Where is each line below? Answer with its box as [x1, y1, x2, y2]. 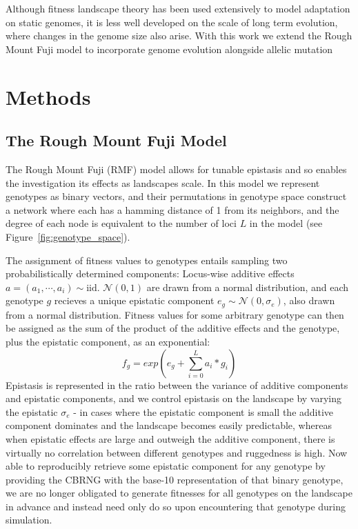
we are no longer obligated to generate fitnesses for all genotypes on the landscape [6, 486, 352, 500]
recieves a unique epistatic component [54, 293, 215, 308]
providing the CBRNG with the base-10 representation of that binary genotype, [6, 472, 344, 486]
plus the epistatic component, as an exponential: [6, 334, 210, 348]
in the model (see [249, 216, 323, 230]
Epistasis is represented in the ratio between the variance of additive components [6, 377, 348, 392]
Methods [6, 82, 91, 110]
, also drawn [283, 293, 335, 308]
